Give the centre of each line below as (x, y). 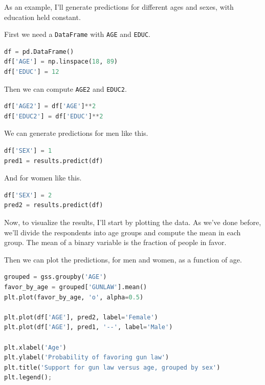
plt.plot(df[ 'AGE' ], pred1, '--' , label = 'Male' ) (89, 327)
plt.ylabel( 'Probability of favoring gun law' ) (87, 358)
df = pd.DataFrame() (39, 52)
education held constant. (42, 17)
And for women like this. (43, 178)
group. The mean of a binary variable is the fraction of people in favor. (115, 242)
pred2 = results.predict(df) (54, 205)
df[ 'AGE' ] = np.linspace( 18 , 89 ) (61, 62)
